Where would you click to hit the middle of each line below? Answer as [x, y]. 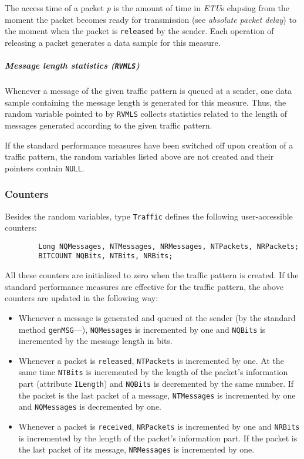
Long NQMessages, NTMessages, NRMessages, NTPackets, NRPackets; [169, 246]
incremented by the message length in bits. [95, 341]
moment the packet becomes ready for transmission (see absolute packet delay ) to [151, 19]
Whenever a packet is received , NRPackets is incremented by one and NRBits [159, 426]
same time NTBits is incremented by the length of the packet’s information [153, 372]
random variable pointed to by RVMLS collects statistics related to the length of [146, 114]
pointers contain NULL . [45, 168]
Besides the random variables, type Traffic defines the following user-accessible [149, 216]
